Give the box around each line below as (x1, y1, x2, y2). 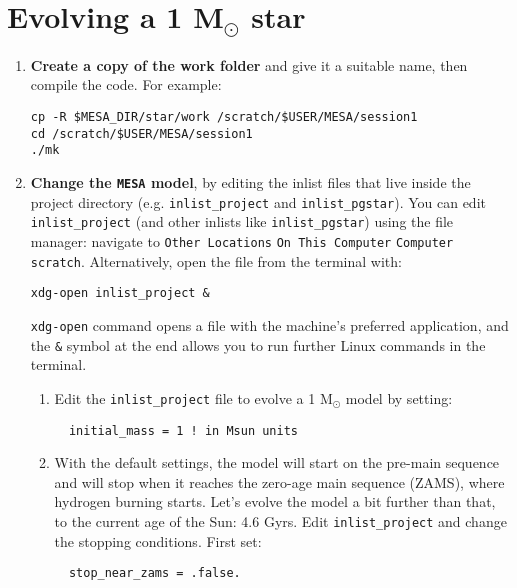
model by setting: (345, 387, 453, 408)
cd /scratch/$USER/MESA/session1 (30, 126, 253, 141)
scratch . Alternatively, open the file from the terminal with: (30, 250, 402, 271)
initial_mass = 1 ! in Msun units (68, 423, 299, 438)
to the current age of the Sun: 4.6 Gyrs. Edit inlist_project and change (54, 510, 507, 531)
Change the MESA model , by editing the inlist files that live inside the (30, 172, 471, 192)
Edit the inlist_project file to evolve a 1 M (54, 387, 333, 408)
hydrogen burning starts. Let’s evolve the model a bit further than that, (54, 491, 496, 512)
